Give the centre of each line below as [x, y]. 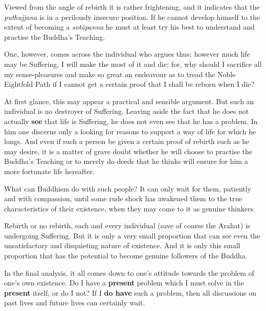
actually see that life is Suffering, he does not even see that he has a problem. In [131, 121]
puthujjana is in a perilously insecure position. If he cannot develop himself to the [132, 17]
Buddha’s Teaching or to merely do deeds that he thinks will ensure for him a [126, 161]
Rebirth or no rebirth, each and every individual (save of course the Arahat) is [127, 225]
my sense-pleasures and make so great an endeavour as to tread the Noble [120, 74]
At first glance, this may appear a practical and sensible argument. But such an [129, 101]
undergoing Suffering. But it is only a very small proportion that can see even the [132, 235]
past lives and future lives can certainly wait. [75, 303]
